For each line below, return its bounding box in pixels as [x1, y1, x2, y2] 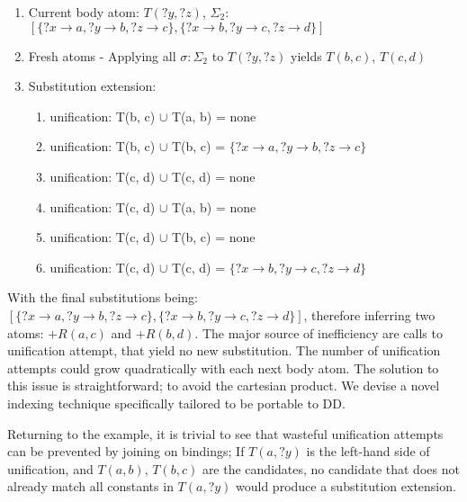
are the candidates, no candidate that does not [202, 459, 460, 478]
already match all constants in [7, 477, 174, 496]
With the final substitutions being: [7, 288, 198, 307]
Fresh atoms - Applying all [28, 46, 176, 65]
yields [290, 46, 322, 65]
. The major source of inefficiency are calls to [194, 323, 443, 342]
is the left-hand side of [306, 442, 430, 461]
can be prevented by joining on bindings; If [7, 442, 245, 461]
